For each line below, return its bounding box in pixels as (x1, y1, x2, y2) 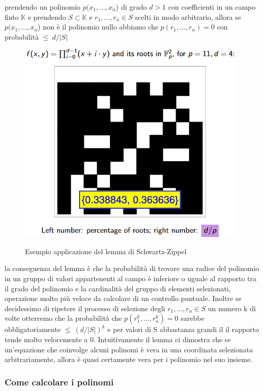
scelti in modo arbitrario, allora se (135, 11, 241, 22)
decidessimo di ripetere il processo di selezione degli (5, 303, 165, 313)
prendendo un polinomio (5, 2, 81, 12)
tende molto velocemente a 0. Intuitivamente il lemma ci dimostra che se (5, 334, 231, 344)
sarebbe (181, 313, 204, 323)
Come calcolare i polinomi (5, 375, 114, 388)
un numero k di (208, 303, 256, 313)
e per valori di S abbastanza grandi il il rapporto (107, 324, 259, 335)
